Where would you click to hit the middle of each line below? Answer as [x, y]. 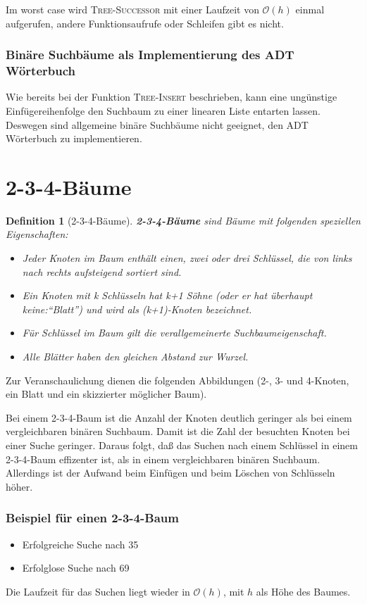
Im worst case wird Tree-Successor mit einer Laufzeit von [132, 9]
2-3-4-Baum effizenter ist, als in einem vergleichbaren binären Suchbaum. [163, 459]
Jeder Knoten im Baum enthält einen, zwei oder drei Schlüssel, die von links [187, 258]
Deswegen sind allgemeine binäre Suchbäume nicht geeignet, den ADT [157, 124]
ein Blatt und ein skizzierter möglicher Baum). [106, 394]
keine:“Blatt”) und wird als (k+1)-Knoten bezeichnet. [137, 309]
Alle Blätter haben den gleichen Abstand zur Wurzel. [135, 356]
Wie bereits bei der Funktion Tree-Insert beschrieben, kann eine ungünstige [172, 97]
